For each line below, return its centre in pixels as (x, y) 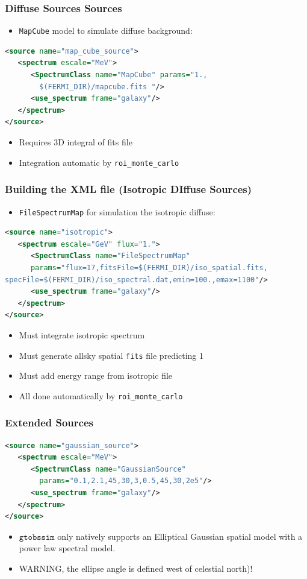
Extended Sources (49, 422)
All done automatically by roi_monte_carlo (101, 395)
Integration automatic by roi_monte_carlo (99, 162)
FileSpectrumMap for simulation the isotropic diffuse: (117, 211)
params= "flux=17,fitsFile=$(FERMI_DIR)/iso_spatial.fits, (149, 267)
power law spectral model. (67, 548)
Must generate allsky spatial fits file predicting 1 (111, 355)
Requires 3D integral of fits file (76, 142)
